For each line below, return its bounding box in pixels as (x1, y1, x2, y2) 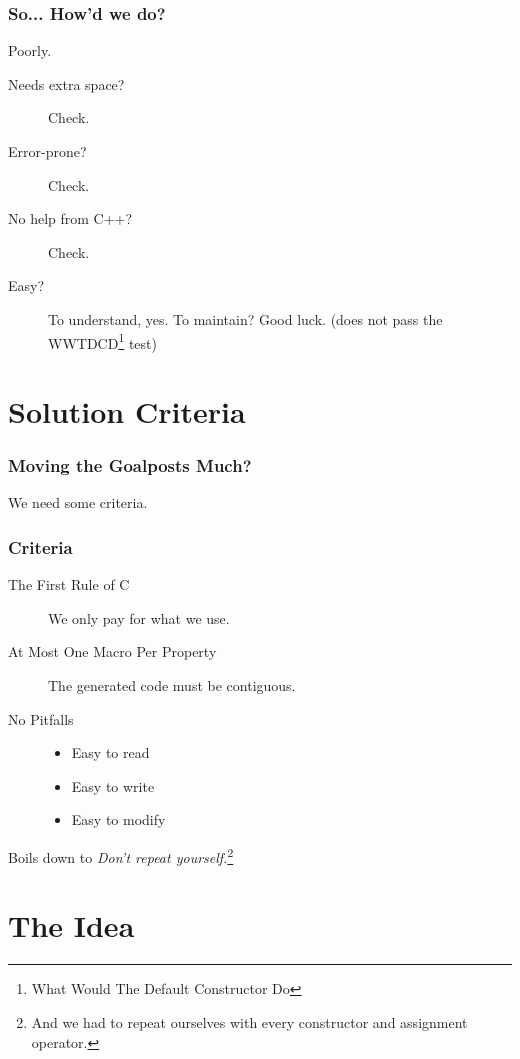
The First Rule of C (8, 574, 130, 595)
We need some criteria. (8, 492, 148, 513)
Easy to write (71, 775, 155, 796)
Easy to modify (71, 809, 166, 830)
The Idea (8, 905, 135, 946)
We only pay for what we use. (48, 607, 230, 628)
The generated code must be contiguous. (48, 675, 296, 695)
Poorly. (8, 40, 52, 61)
